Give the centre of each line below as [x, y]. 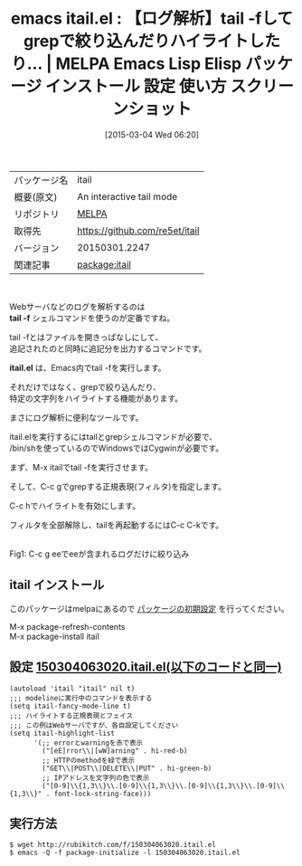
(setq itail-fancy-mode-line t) [70, 706]
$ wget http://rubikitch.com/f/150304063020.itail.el [113, 845]
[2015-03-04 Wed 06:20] [152, 134]
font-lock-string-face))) [103, 794]
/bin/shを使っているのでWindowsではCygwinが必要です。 [117, 448]
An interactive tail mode [127, 196]
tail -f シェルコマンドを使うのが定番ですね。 [92, 318]
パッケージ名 [41, 180]
